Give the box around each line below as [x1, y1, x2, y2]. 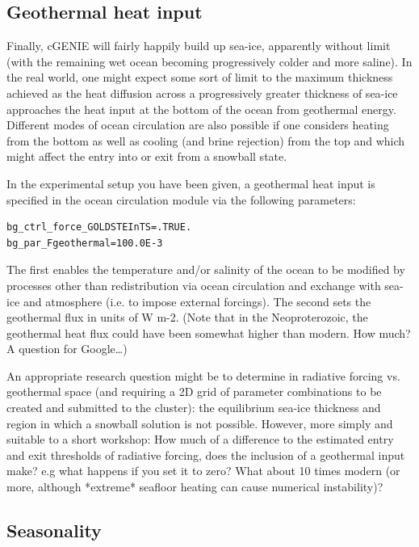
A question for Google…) [6, 340, 128, 357]
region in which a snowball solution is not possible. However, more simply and [6, 414, 393, 431]
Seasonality [6, 518, 102, 543]
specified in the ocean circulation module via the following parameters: [6, 191, 356, 208]
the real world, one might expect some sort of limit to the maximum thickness [6, 69, 393, 86]
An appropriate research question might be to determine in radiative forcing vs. [6, 367, 400, 384]
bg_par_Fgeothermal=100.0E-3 [6, 237, 163, 249]
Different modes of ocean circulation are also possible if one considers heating [6, 116, 389, 133]
